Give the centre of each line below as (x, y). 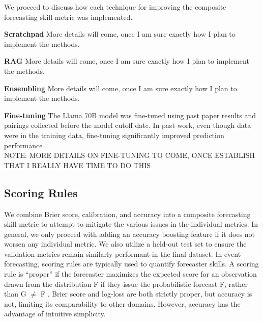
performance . (26, 145)
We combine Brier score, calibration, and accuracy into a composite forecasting (127, 214)
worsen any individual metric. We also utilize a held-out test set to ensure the (125, 244)
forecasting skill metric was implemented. (68, 17)
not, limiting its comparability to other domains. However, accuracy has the (122, 303)
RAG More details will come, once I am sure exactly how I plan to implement (127, 61)
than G (15, 294)
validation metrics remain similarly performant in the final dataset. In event (123, 253)
